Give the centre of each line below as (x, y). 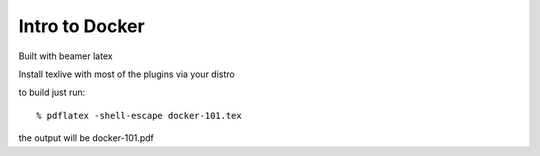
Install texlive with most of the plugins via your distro (126, 74)
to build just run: (52, 92)
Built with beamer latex (66, 56)
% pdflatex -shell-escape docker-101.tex (139, 115)
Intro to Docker (81, 26)
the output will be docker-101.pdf (86, 138)
